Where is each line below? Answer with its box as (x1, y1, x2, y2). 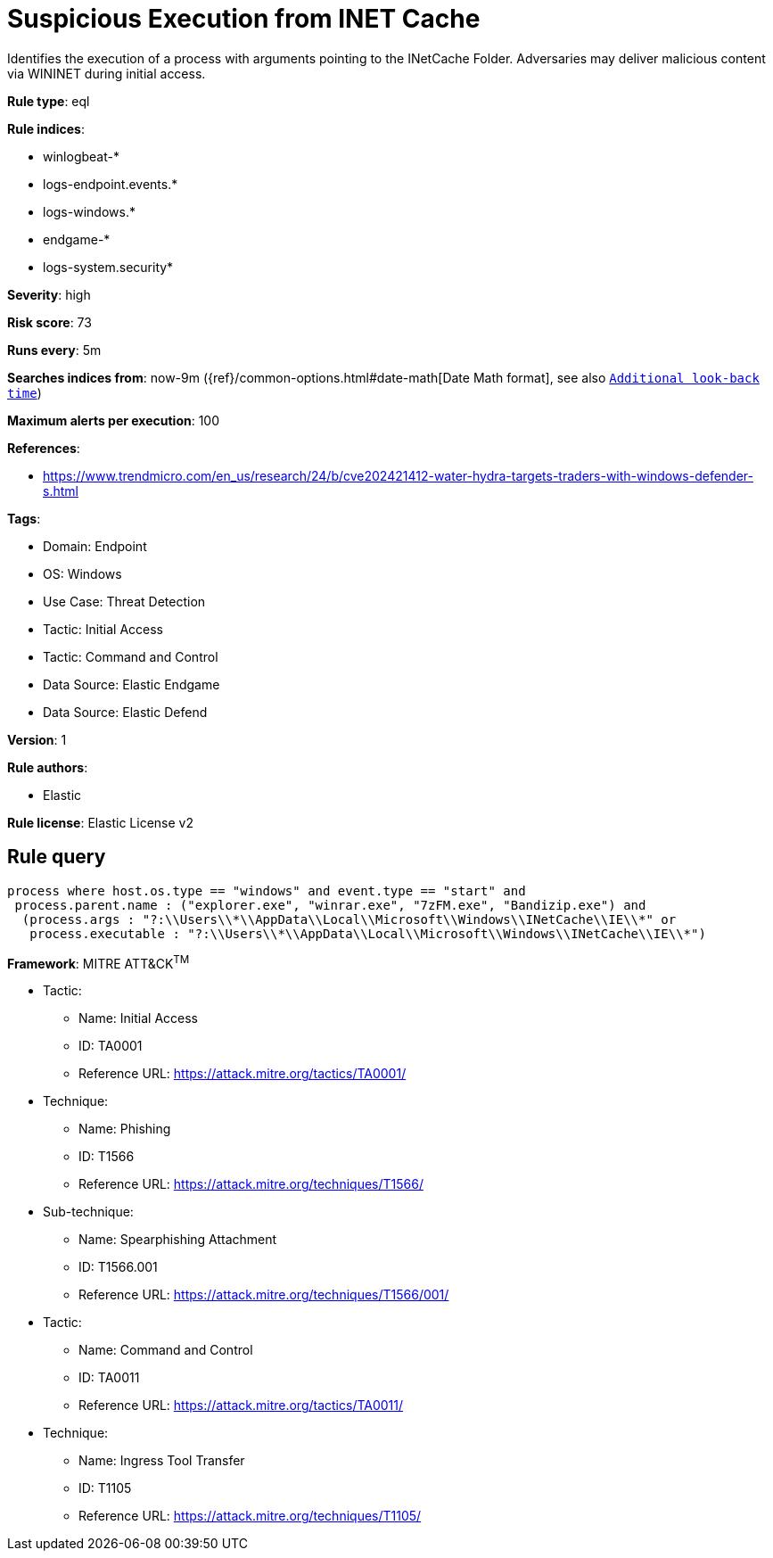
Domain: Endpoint (43, 538, 147, 554)
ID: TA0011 (78, 1370, 140, 1386)
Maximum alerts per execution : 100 (7, 412, 220, 428)
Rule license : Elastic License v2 (7, 814, 193, 830)
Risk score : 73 (7, 314, 92, 330)
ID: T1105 (78, 1480, 132, 1496)
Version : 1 (7, 731, 67, 747)
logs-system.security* (43, 259, 174, 275)
